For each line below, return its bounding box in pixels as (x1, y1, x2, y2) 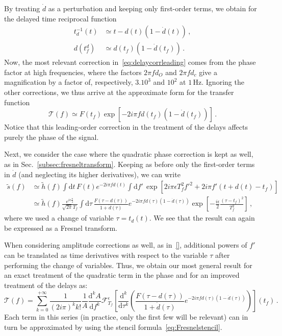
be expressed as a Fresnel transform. (4, 222, 117, 233)
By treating (4, 3, 40, 13)
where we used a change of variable (4, 212, 114, 223)
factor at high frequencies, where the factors (4, 66, 142, 77)
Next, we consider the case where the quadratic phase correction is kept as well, (4, 149, 253, 159)
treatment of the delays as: (4, 279, 88, 290)
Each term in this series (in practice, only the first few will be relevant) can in (4, 311, 248, 322)
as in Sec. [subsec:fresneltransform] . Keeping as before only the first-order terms (4, 159, 255, 169)
